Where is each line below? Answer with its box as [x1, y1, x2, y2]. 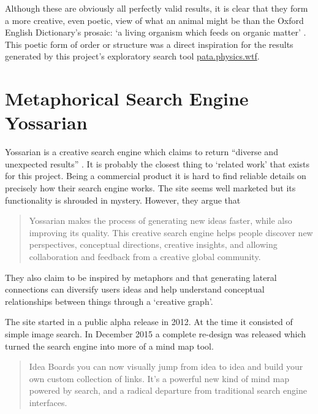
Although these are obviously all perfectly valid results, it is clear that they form [5, 2, 308, 14]
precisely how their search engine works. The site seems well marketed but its [5, 182, 296, 194]
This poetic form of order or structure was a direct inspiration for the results [5, 37, 293, 50]
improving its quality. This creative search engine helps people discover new [29, 226, 313, 239]
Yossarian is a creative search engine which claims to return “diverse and [5, 145, 278, 158]
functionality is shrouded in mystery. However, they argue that [5, 193, 241, 206]
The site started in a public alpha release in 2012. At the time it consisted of [5, 315, 293, 328]
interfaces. [29, 396, 67, 408]
